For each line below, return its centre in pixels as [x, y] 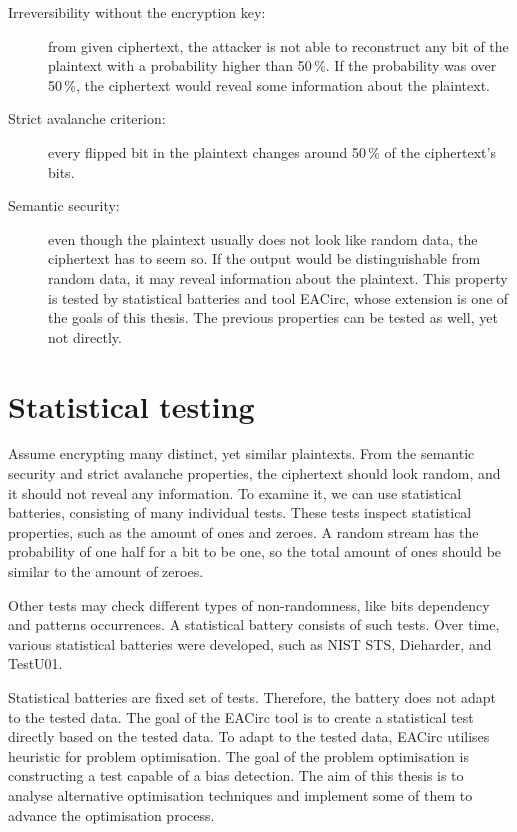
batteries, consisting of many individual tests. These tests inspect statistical [240, 512]
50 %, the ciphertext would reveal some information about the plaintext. [269, 84]
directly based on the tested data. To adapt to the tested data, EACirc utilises [249, 736]
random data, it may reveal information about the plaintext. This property [278, 277]
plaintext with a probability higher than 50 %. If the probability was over [272, 65]
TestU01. [35, 663]
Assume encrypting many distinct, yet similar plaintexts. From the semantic [241, 453]
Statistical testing [131, 405]
